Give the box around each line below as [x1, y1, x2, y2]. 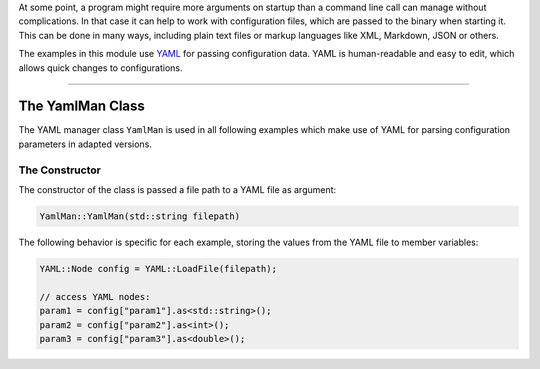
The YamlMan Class [18, 98, 145, 115]
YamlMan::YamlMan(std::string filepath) [39, 210, 240, 222]
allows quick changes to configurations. [18, 61, 183, 74]
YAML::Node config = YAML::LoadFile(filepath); [39, 263, 277, 274]
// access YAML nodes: [39, 291, 151, 302]
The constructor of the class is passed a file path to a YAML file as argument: [18, 184, 337, 195]
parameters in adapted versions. [18, 138, 152, 150]
